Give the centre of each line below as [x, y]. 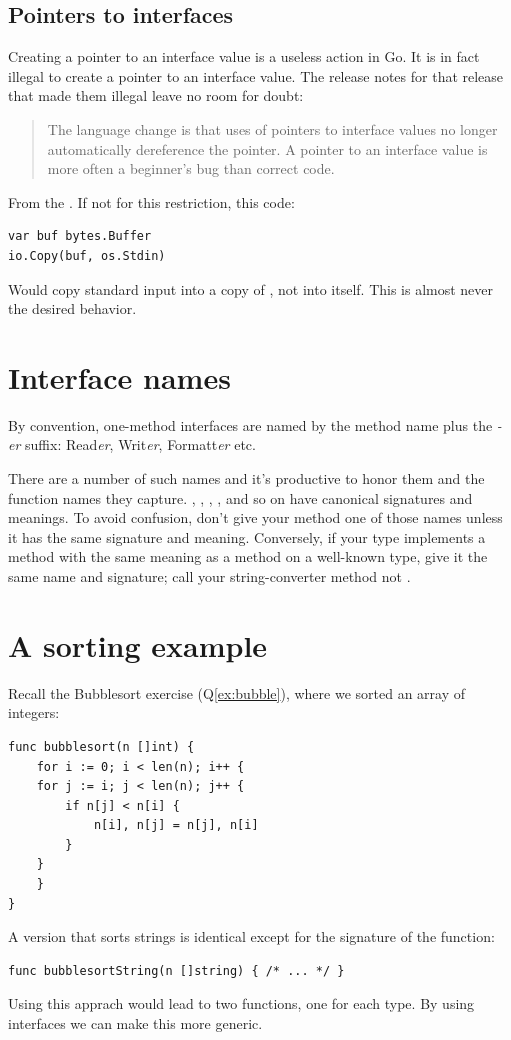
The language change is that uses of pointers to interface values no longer [272, 128]
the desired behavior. [72, 308]
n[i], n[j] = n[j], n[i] [176, 825]
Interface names [119, 376]
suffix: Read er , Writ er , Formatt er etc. [140, 444]
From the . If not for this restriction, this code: [151, 201]
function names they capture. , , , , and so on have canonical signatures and [240, 497]
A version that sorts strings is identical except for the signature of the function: [251, 936]
